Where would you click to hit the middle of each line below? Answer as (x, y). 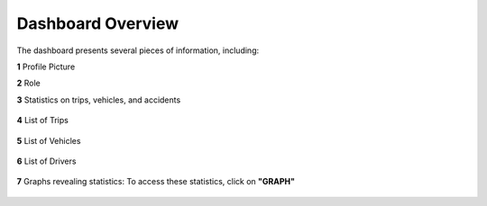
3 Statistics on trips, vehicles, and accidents (99, 100)
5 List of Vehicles (49, 140)
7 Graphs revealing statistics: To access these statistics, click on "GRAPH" (156, 182)
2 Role (28, 83)
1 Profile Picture (46, 67)
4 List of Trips (43, 121)
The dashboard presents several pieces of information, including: (138, 50)
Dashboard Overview (98, 23)
